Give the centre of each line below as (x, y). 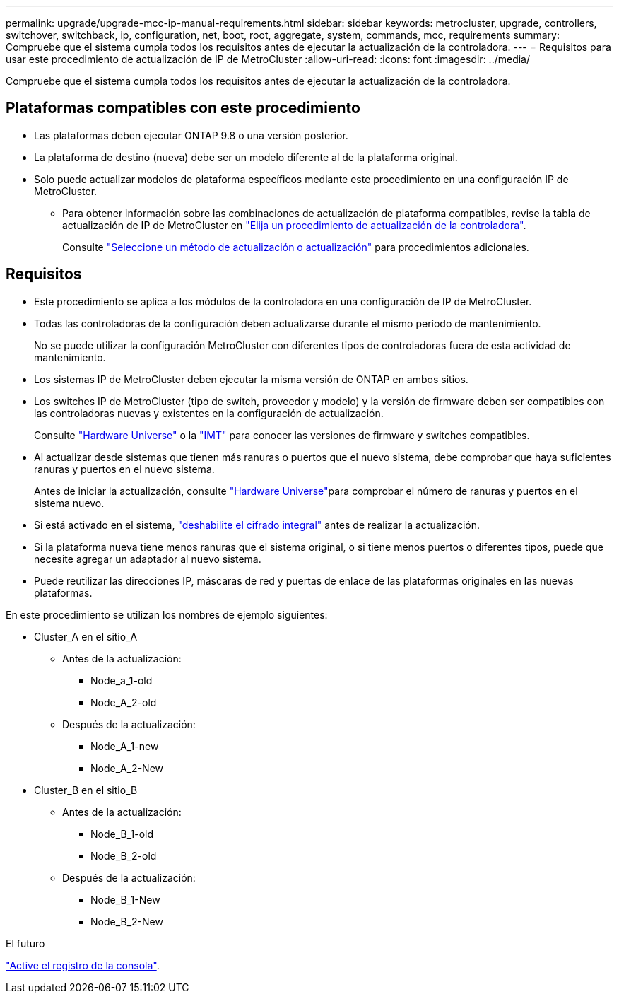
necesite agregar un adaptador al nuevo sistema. (148, 559)
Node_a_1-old (122, 680)
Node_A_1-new (125, 746)
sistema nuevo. (69, 503)
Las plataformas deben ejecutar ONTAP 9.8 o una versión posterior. (191, 135)
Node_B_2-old (124, 855)
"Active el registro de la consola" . (83, 965)
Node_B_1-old (122, 834)
